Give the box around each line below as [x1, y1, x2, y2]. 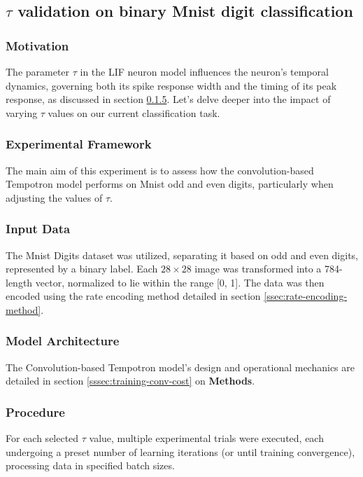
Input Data [6, 220, 71, 237]
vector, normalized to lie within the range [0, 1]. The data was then [35, 275, 325, 289]
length [6, 275, 33, 289]
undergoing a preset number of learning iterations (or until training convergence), [6, 444, 355, 459]
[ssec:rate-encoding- [264, 289, 348, 303]
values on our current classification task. [48, 105, 220, 120]
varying [6, 105, 38, 120]
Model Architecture [6, 332, 120, 350]
